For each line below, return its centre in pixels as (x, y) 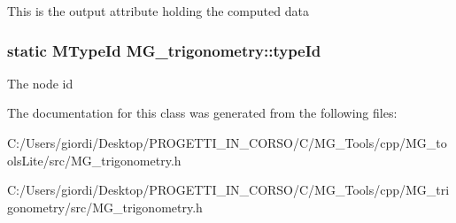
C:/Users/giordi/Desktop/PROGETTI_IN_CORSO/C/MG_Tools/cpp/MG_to (227, 142)
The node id (40, 83)
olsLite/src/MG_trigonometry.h (94, 160)
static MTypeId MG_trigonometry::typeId (164, 50)
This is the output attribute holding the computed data (158, 11)
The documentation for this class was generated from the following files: (202, 113)
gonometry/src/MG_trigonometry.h (105, 207)
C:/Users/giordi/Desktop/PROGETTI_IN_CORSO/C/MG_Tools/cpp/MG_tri (228, 190)
